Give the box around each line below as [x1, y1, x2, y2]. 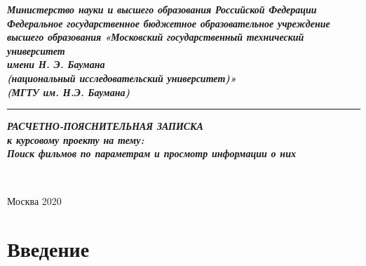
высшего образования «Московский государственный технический [7, 29, 304, 44]
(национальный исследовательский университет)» [7, 70, 237, 85]
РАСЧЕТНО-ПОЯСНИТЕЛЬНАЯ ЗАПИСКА [7, 119, 203, 133]
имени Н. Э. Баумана [7, 57, 105, 72]
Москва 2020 [7, 193, 62, 208]
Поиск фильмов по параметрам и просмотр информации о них [7, 146, 296, 161]
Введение [7, 234, 90, 263]
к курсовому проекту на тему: [7, 132, 144, 147]
